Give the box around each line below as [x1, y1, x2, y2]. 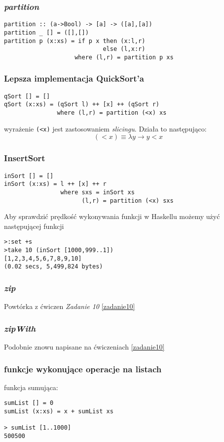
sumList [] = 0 [4, 399, 54, 407]
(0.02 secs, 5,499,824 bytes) [4, 263, 103, 270]
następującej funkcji [4, 221, 64, 231]
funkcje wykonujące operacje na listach [4, 362, 162, 375]
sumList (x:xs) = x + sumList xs [4, 408, 113, 415]
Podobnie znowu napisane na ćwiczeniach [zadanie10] [4, 342, 165, 352]
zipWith [4, 322, 36, 334]
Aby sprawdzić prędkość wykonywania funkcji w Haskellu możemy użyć [4, 211, 220, 221]
